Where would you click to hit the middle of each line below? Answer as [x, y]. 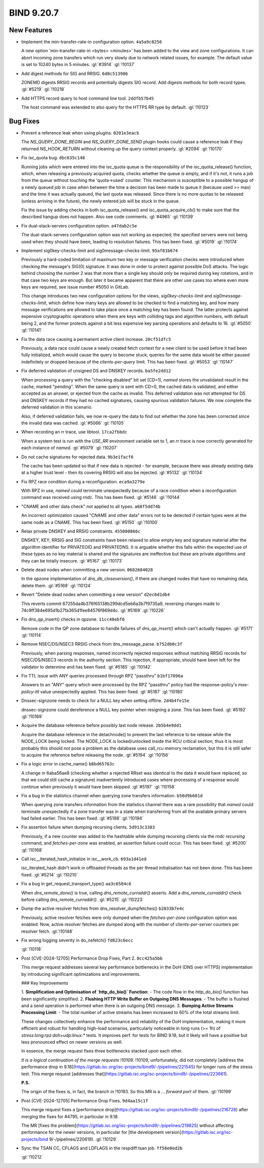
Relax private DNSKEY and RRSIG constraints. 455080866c [81, 531]
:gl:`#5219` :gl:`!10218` [43, 89]
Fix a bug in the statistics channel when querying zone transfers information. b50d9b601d [112, 795]
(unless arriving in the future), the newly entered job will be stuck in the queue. [101, 201]
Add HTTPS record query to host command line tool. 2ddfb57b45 [88, 98]
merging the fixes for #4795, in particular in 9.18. [70, 1116]
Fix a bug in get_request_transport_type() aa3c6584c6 [76, 884]
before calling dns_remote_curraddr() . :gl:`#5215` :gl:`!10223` [82, 899]
